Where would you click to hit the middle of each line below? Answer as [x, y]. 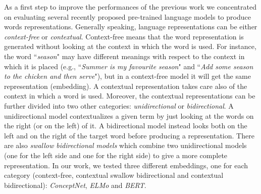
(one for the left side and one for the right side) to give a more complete [116, 155]
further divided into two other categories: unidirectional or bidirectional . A [119, 105]
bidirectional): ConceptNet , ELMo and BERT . [75, 185]
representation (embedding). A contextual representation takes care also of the [126, 86]
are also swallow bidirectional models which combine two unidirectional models [125, 145]
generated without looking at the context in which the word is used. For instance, [130, 46]
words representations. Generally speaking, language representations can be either [131, 27]
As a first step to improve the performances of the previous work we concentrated [130, 7]
